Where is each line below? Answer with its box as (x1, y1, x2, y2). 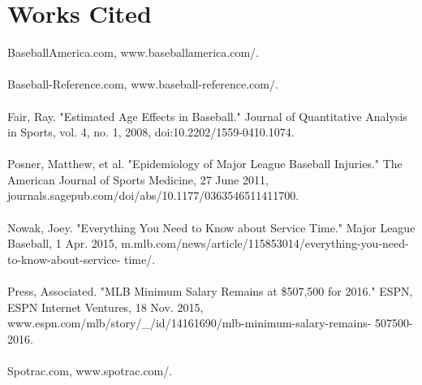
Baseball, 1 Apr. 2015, (7, 235, 118, 252)
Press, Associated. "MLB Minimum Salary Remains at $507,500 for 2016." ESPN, (7, 283, 413, 300)
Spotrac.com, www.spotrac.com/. (7, 362, 173, 379)
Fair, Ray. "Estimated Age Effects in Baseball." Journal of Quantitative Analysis (7, 107, 407, 124)
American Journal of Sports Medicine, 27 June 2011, (7, 171, 269, 188)
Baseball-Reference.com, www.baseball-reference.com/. (7, 76, 278, 93)
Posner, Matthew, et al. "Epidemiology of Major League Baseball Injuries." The (7, 155, 403, 172)
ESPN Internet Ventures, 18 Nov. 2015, (7, 298, 204, 315)
